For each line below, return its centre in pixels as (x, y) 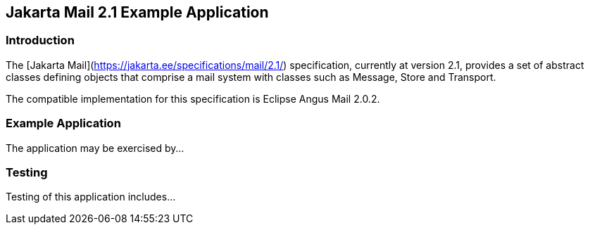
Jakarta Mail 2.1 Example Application (137, 12)
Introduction (40, 40)
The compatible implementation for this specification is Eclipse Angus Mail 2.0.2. (193, 98)
